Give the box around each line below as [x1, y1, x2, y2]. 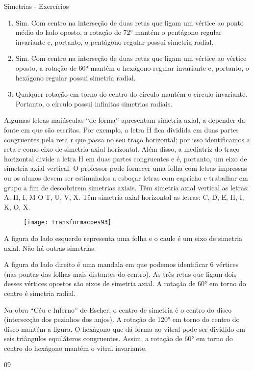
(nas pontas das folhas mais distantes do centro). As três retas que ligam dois [4, 268, 237, 279]
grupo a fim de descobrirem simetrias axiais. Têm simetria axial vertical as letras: [4, 182, 249, 192]
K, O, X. [4, 201, 30, 212]
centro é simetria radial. [4, 288, 76, 298]
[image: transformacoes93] [24, 219, 111, 226]
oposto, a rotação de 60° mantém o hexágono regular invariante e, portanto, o [15, 62, 249, 73]
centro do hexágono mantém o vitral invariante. [4, 343, 147, 353]
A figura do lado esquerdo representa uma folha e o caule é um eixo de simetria [4, 233, 243, 243]
